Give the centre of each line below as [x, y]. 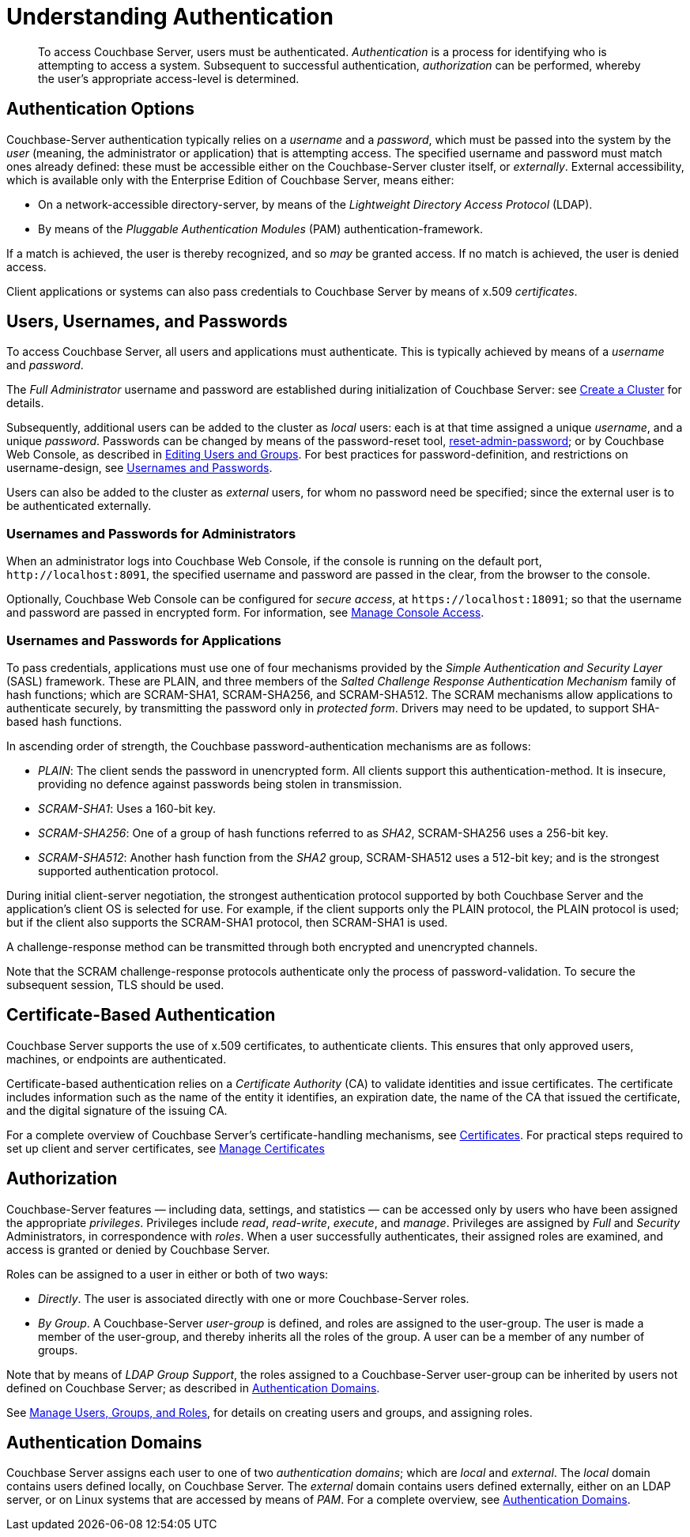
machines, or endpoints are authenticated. [117, 1059]
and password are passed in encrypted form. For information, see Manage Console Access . [245, 613]
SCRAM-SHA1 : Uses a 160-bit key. [127, 808]
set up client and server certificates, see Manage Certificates [166, 1148]
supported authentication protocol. [128, 870]
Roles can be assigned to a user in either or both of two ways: [168, 1274]
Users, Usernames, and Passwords [147, 322]
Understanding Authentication [170, 17]
